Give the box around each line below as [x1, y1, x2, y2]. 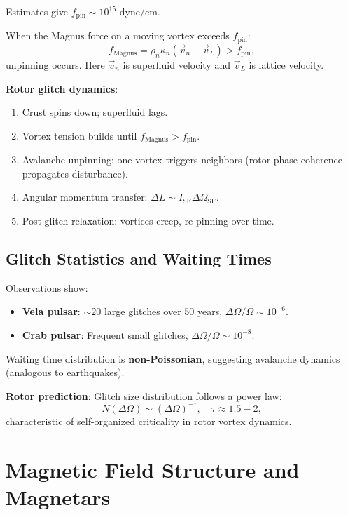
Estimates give [6, 4, 68, 18]
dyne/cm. [119, 4, 160, 18]
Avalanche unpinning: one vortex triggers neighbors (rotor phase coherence [22, 152, 342, 167]
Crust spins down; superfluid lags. [22, 105, 168, 119]
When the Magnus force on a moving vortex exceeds [6, 28, 230, 43]
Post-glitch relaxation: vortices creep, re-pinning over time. [22, 213, 274, 227]
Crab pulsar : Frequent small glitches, [22, 327, 188, 342]
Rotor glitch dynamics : [6, 81, 118, 95]
